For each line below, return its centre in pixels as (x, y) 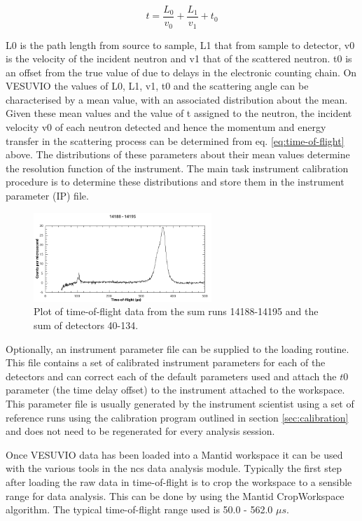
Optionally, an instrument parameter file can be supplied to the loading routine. (177, 348)
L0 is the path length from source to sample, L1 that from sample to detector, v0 (180, 44)
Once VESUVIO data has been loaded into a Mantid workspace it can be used (174, 454)
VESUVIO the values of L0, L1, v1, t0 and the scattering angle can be (157, 86)
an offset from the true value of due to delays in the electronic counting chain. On (181, 72)
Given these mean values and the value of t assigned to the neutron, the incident (179, 113)
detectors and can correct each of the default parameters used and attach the (171, 376)
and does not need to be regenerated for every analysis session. (140, 431)
